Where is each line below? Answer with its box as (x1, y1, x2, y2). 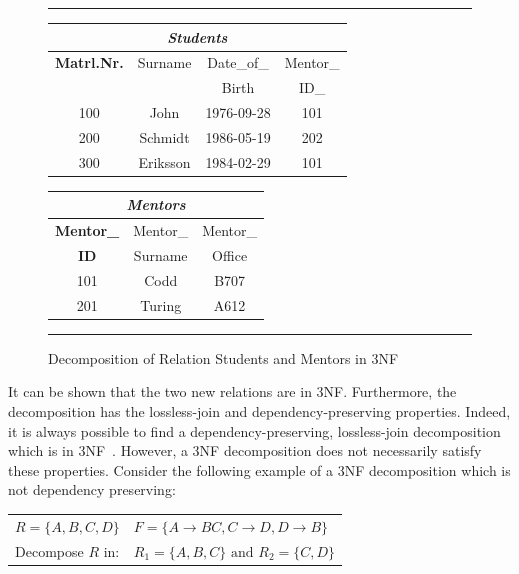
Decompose (15, 540, 84, 561)
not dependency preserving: (8, 479, 176, 500)
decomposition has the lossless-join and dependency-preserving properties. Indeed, (8, 400, 511, 421)
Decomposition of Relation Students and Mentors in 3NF (48, 347, 399, 368)
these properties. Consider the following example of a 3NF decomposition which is (8, 459, 511, 480)
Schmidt (139, 126, 190, 147)
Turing (140, 294, 182, 315)
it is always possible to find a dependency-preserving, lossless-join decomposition (8, 420, 501, 441)
